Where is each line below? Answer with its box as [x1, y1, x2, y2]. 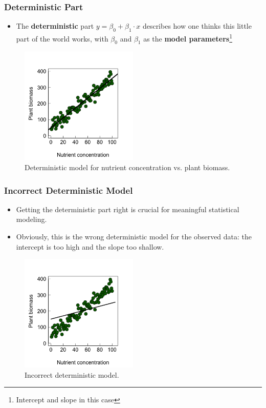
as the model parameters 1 [143, 32, 233, 44]
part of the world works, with [16, 33, 108, 44]
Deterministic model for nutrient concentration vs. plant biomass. [25, 162, 230, 173]
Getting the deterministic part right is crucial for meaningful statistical [16, 203, 239, 214]
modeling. [16, 214, 47, 225]
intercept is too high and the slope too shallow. [16, 241, 164, 252]
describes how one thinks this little [142, 21, 252, 31]
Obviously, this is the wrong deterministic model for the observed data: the [16, 231, 252, 242]
